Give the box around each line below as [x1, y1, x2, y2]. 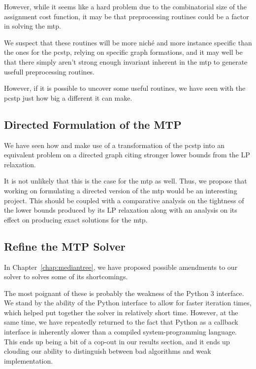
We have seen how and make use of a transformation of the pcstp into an [4, 140, 224, 150]
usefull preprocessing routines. [4, 66, 95, 76]
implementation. [4, 355, 53, 366]
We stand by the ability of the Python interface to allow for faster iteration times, [4, 297, 252, 308]
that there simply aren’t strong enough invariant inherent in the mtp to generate [4, 56, 248, 67]
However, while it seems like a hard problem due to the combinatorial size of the [4, 1, 247, 11]
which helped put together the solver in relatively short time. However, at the [4, 307, 238, 317]
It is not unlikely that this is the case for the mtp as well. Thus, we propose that [4, 176, 247, 186]
